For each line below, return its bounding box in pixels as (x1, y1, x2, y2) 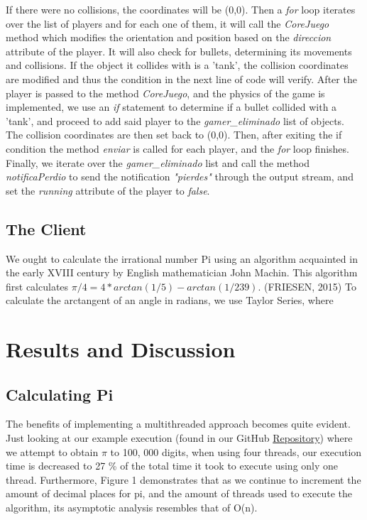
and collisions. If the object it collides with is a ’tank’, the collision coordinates (6, 58, 349, 72)
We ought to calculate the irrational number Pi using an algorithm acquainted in (6, 251, 358, 266)
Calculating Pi (6, 383, 114, 405)
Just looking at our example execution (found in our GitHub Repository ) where (6, 430, 353, 445)
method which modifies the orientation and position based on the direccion (6, 30, 332, 45)
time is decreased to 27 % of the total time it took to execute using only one (6, 458, 339, 473)
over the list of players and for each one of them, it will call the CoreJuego (6, 16, 329, 31)
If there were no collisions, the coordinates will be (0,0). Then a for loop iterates (6, 2, 356, 16)
